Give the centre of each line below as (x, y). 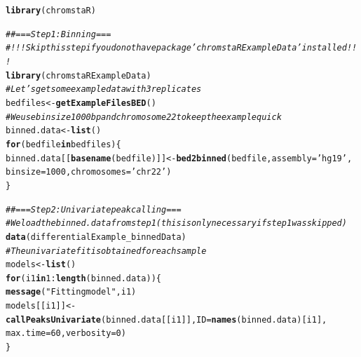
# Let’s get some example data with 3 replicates (104, 89)
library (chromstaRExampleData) (79, 75)
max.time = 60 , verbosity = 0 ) (66, 334)
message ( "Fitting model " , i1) (71, 292)
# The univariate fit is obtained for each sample (106, 251)
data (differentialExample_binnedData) (96, 237)
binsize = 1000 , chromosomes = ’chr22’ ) (89, 172)
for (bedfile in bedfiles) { (63, 144)
